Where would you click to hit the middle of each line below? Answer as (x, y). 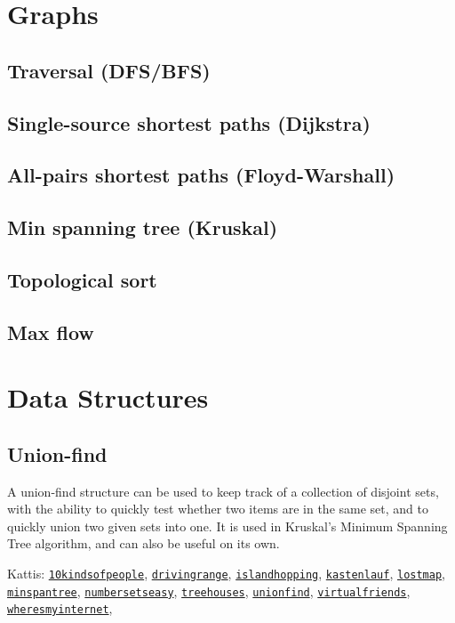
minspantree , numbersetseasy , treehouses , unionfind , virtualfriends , (209, 591)
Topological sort (82, 279)
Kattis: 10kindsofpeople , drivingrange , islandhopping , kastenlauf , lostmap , (226, 574)
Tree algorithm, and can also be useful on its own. (144, 543)
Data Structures (108, 397)
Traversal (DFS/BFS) (109, 70)
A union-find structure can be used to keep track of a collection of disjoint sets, (223, 491)
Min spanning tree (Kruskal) (143, 227)
